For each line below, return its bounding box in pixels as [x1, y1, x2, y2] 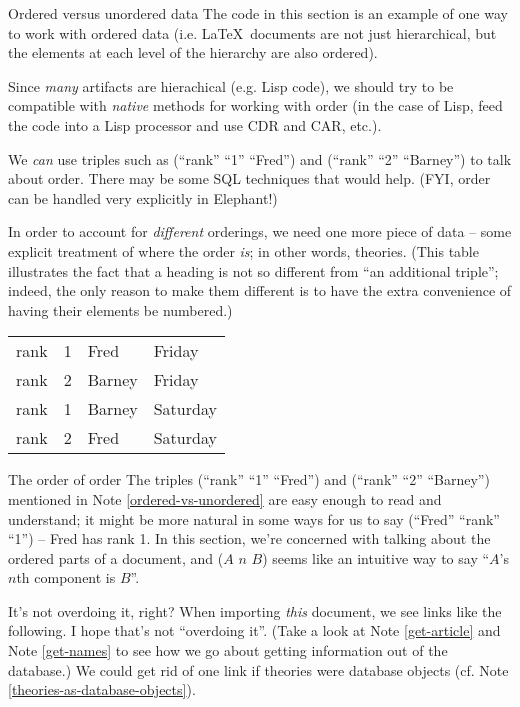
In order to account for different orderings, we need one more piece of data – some [8, 221, 512, 242]
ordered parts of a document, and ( [8, 547, 224, 568]
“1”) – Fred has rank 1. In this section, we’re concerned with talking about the [8, 528, 491, 549]
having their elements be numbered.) [8, 299, 233, 320]
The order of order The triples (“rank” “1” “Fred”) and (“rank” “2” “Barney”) [8, 469, 490, 490]
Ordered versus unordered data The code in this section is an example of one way [8, 3, 508, 23]
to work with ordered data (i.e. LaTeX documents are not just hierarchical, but [8, 22, 497, 43]
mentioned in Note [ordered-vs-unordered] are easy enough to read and [8, 488, 442, 509]
